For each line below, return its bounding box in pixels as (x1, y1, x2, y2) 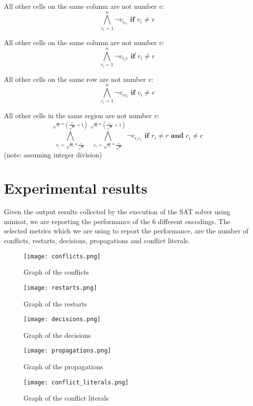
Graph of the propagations (23, 361, 103, 372)
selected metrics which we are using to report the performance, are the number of (4, 226, 249, 236)
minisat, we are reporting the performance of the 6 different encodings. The (4, 216, 230, 226)
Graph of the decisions (23, 330, 91, 340)
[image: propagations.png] (23, 347, 111, 355)
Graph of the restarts (23, 298, 87, 308)
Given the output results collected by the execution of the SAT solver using (4, 206, 230, 217)
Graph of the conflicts (23, 267, 89, 277)
